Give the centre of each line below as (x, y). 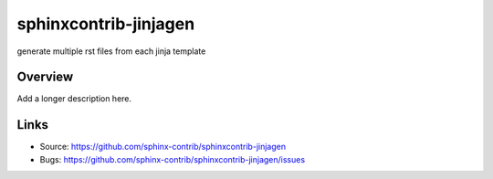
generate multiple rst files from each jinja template (111, 51)
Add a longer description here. (74, 99)
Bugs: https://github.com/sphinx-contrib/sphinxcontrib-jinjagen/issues (173, 159)
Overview (45, 77)
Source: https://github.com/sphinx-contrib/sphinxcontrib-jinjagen (163, 147)
